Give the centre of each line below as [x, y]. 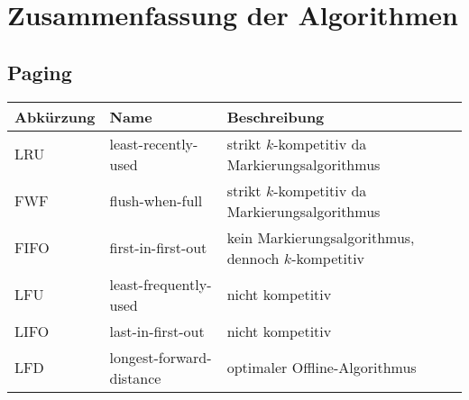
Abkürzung [55, 116]
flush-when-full [156, 201]
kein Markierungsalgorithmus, [321, 237]
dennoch [253, 258]
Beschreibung [276, 116]
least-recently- [154, 143]
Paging [40, 72]
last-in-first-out [157, 331]
